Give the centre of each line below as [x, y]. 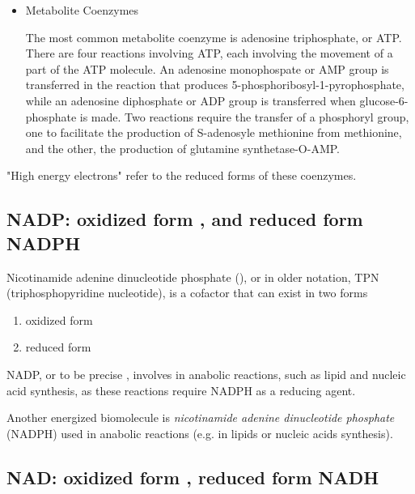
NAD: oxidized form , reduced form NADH [193, 477]
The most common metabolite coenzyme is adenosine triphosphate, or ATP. [214, 37]
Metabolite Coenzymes [82, 10]
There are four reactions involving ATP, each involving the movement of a [209, 53]
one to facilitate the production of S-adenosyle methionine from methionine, [214, 132]
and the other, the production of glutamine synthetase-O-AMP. [182, 148]
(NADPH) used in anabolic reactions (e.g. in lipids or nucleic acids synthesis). [200, 433]
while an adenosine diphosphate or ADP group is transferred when [191, 100]
